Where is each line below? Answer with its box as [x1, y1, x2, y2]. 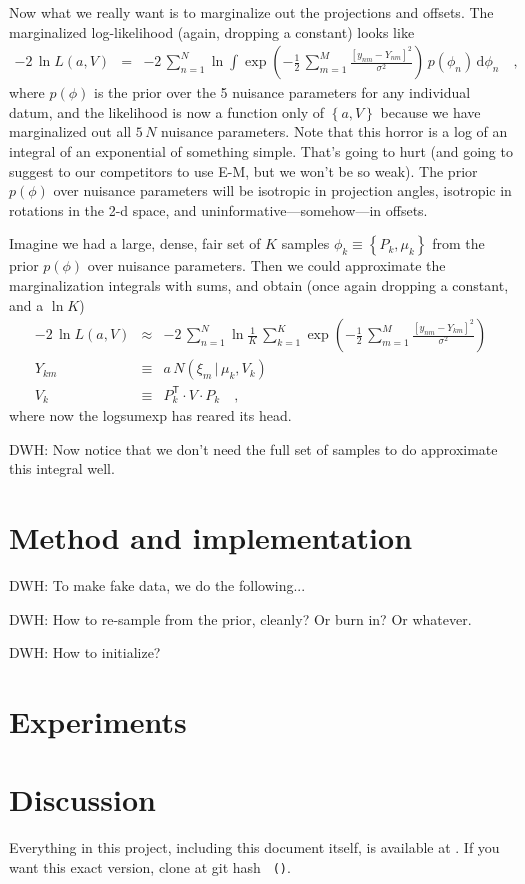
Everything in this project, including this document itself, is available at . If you [9, 837, 500, 858]
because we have [380, 101, 481, 122]
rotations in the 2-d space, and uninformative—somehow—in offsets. [9, 199, 428, 220]
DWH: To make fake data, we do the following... [9, 575, 306, 596]
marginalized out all [9, 121, 132, 142]
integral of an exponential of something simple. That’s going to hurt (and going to [9, 141, 513, 161]
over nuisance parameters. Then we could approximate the [87, 255, 446, 276]
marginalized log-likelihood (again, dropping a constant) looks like [9, 21, 415, 42]
